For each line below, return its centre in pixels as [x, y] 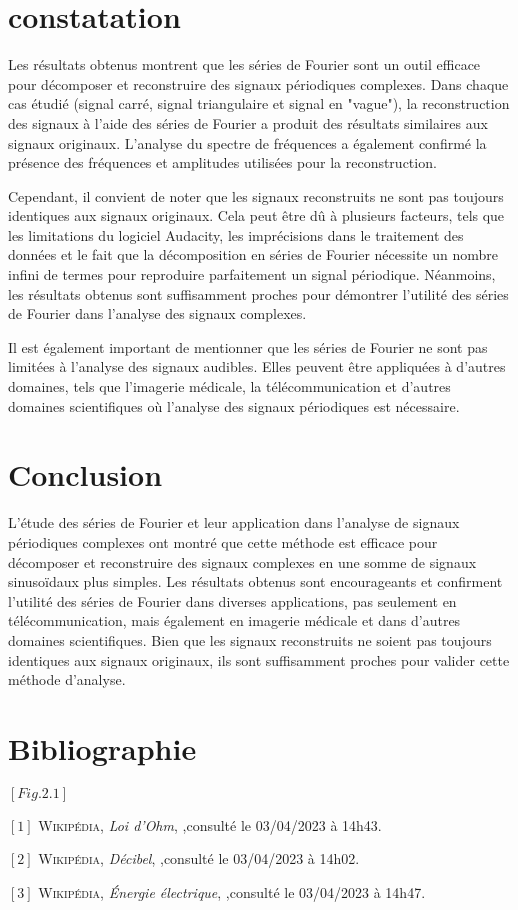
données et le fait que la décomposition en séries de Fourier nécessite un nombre [253, 254]
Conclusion [85, 474]
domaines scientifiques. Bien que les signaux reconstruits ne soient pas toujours [250, 639]
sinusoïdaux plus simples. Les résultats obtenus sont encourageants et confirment [255, 581]
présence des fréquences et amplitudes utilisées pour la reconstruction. [222, 162]
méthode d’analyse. [67, 679]
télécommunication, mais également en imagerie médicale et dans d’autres [234, 620]
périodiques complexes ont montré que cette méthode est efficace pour [223, 541]
